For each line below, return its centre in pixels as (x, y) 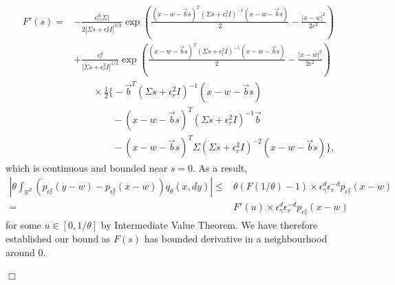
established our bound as (58, 239)
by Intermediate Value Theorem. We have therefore (209, 225)
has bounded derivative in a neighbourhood (236, 239)
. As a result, (220, 167)
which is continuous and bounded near (87, 167)
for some (23, 225)
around (20, 252)
